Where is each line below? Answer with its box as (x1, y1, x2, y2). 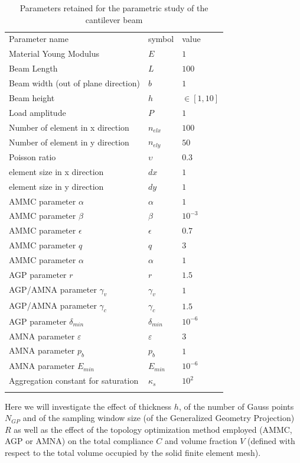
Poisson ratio (9, 151, 56, 163)
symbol (148, 33, 174, 45)
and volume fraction (164, 435, 237, 447)
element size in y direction (9, 180, 104, 192)
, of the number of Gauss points (178, 400, 294, 412)
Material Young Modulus (9, 47, 99, 60)
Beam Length (9, 62, 58, 75)
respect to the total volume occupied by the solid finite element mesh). (5, 446, 261, 459)
